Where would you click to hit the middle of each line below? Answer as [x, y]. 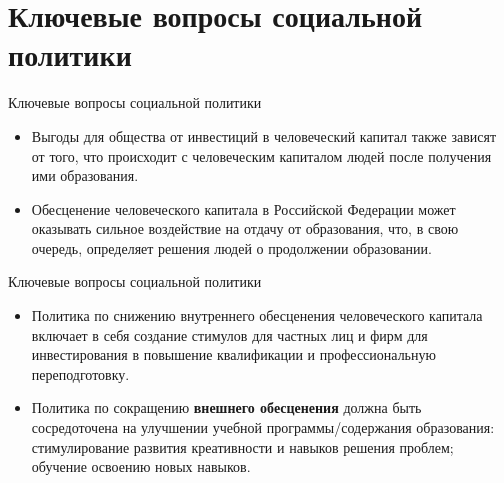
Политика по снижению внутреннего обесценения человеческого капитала [257, 315]
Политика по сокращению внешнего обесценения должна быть [226, 407]
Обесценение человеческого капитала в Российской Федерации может [243, 208]
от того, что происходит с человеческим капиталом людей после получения [261, 155]
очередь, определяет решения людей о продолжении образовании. [231, 247]
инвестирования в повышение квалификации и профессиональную [233, 354]
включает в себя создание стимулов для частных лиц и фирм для [229, 334]
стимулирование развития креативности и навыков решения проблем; [242, 446]
